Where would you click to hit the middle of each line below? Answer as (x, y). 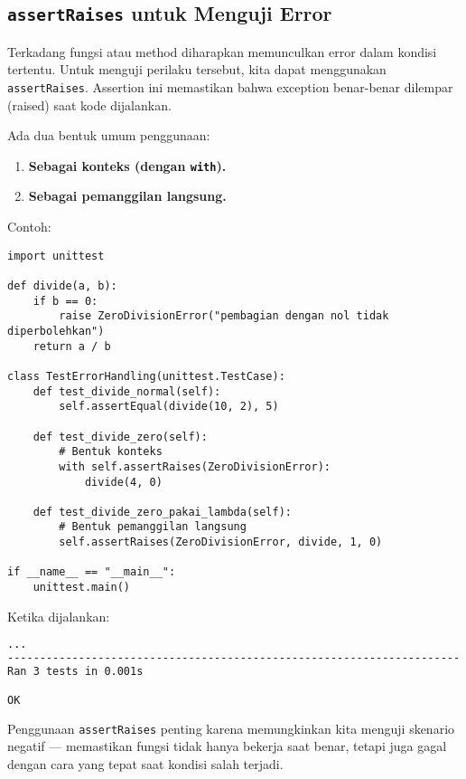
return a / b (72, 346)
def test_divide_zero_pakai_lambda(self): (162, 512)
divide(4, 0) (123, 482)
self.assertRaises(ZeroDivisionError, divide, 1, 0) (221, 542)
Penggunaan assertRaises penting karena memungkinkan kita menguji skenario (231, 728)
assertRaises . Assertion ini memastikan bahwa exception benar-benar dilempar (230, 86)
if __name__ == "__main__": (92, 572)
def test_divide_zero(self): (120, 437)
